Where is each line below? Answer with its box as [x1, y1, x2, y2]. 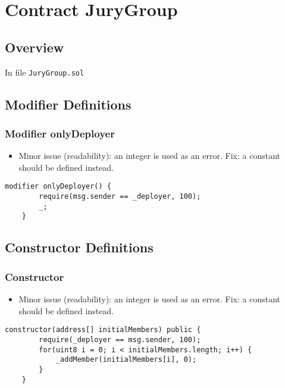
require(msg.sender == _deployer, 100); [39, 192, 201, 201]
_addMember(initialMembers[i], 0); [55, 355, 197, 364]
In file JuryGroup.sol [5, 65, 84, 78]
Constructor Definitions [5, 238, 154, 256]
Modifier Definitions [5, 95, 131, 113]
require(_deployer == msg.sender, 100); [39, 335, 201, 344]
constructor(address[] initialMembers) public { [5, 326, 201, 334]
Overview [5, 37, 64, 56]
